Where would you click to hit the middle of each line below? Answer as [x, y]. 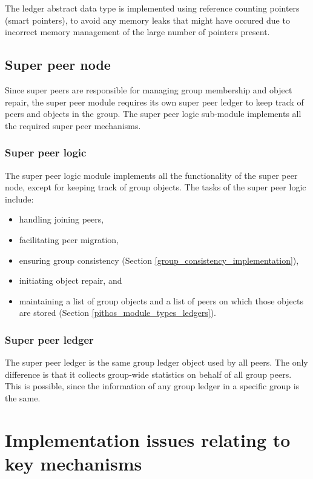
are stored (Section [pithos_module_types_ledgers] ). [117, 313]
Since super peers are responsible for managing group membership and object [149, 89]
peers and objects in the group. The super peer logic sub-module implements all [153, 114]
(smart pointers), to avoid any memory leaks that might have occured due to [147, 20]
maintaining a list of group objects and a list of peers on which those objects [161, 300]
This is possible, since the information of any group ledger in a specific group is [152, 386]
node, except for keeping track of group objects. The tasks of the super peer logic [156, 187]
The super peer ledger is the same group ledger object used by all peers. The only [156, 362]
